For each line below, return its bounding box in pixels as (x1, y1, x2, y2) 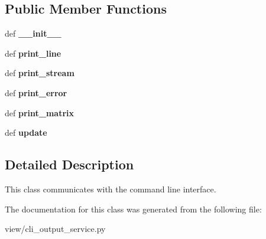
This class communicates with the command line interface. (5, 182, 216, 195)
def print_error (5, 86, 67, 99)
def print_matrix (5, 106, 74, 119)
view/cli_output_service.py (5, 222, 106, 235)
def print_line (5, 47, 61, 59)
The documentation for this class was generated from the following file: (5, 202, 262, 215)
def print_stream (5, 67, 74, 79)
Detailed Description (5, 155, 134, 173)
